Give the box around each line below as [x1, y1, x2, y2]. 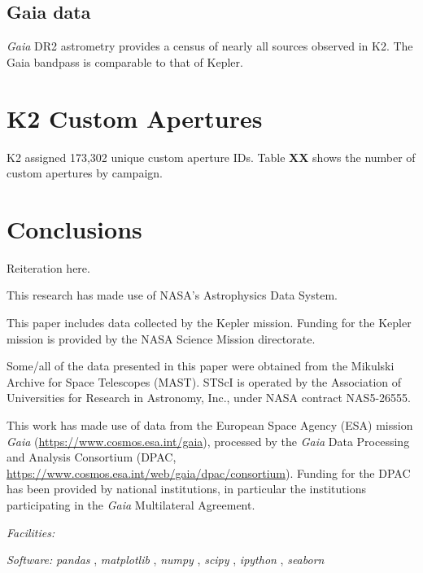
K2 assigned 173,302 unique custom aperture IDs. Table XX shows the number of [7, 148, 416, 165]
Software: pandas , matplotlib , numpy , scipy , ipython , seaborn [7, 551, 325, 568]
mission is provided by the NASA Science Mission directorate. [7, 330, 316, 347]
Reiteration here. [7, 259, 90, 276]
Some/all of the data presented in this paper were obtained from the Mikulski [7, 357, 395, 374]
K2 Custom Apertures [7, 101, 263, 134]
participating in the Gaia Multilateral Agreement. [7, 496, 255, 513]
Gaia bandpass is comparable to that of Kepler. [7, 53, 243, 70]
